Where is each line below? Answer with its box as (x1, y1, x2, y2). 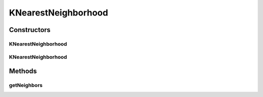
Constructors (9, 26, 51, 34)
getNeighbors (9, 82, 43, 89)
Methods (9, 67, 37, 75)
